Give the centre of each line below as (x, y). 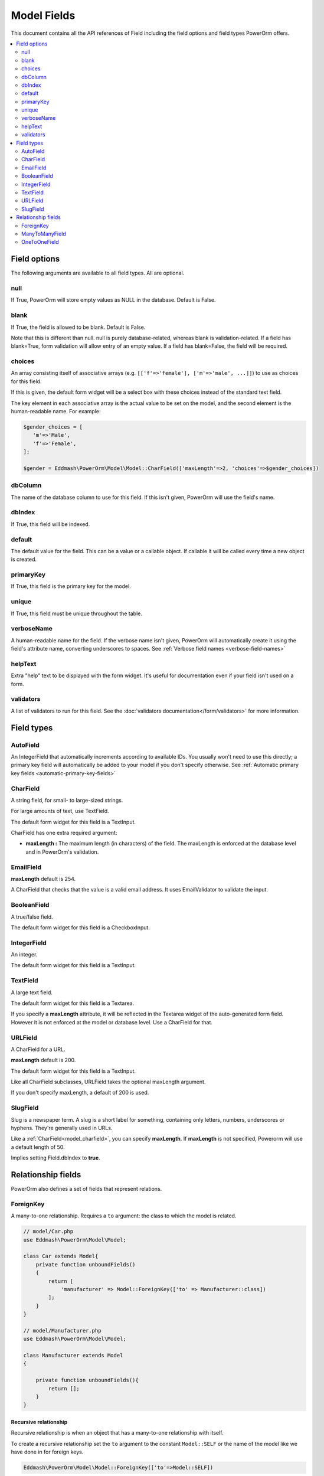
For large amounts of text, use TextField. (60, 811)
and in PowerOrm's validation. (62, 852)
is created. (24, 559)
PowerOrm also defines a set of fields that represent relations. (86, 1189)
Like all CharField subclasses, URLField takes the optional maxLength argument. (108, 1082)
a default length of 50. (38, 1147)
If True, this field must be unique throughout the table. (77, 613)
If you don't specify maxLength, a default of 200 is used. (80, 1093)
